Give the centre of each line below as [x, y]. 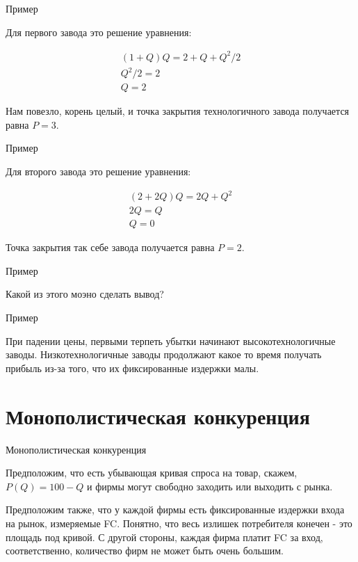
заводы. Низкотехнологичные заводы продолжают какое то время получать [164, 354]
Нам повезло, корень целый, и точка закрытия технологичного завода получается [178, 111]
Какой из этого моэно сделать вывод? [85, 294]
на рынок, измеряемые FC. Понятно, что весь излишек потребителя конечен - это [179, 523]
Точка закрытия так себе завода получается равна [110, 247]
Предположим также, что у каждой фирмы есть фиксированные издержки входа [175, 509]
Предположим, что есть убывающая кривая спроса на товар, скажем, [152, 473]
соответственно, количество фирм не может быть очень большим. [145, 551]
